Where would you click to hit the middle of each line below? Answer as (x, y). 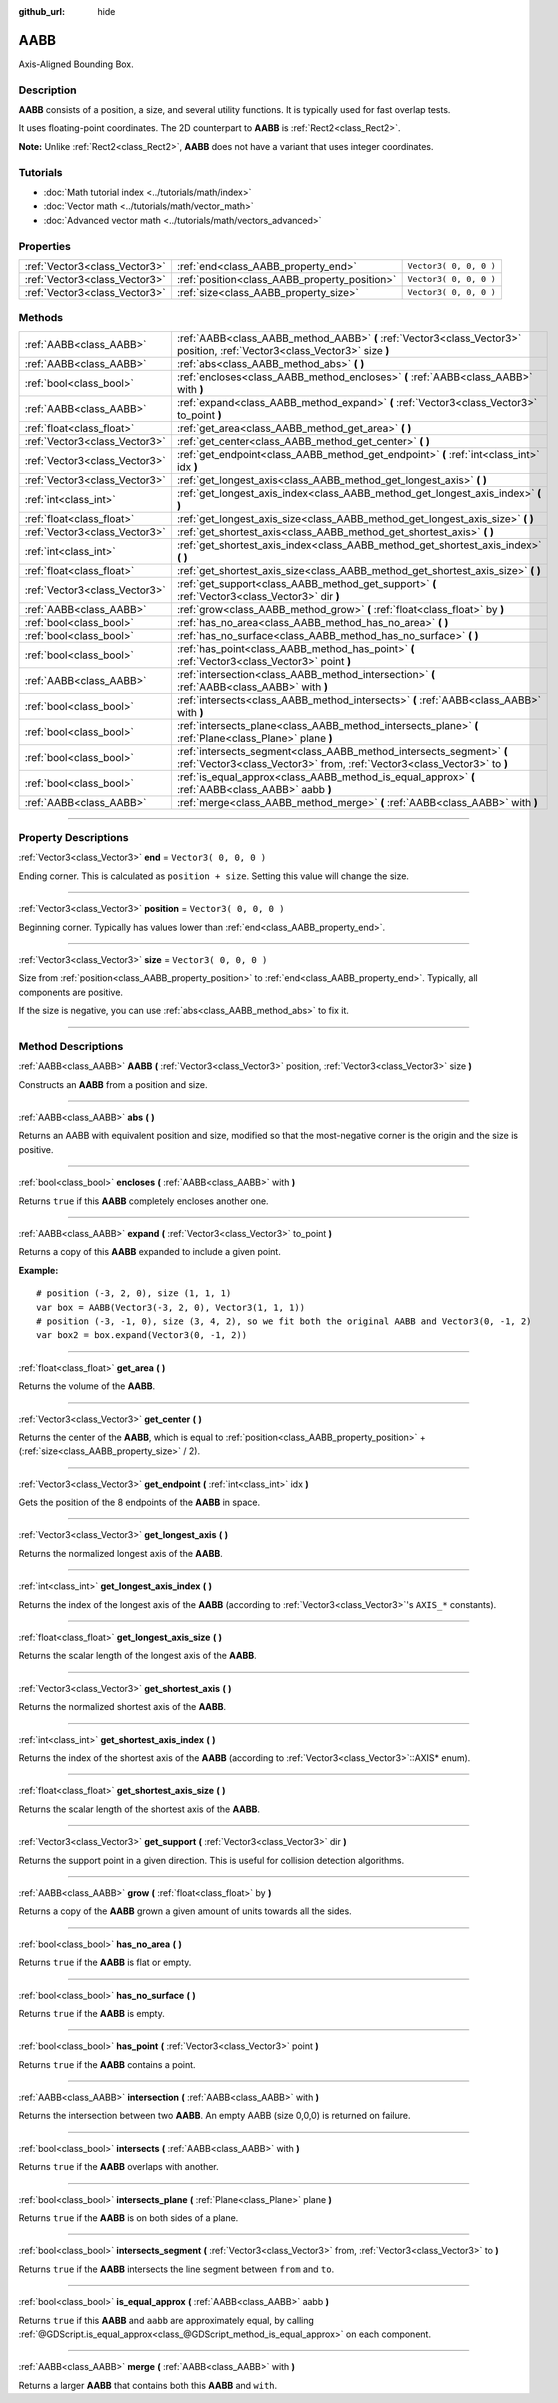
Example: (38, 1270)
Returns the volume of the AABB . (87, 1386)
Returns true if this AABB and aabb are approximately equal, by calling (166, 2320)
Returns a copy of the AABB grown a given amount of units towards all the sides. (185, 1911)
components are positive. (71, 992)
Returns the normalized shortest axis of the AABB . (122, 1707)
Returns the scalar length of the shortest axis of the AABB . (139, 1809)
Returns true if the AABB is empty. (91, 2013)
